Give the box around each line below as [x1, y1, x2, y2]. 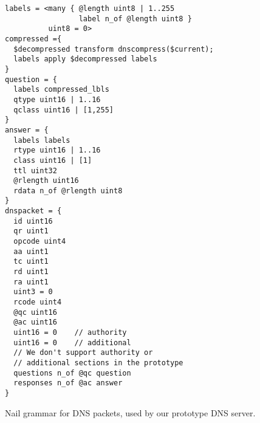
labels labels [13, 136, 70, 145]
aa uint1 [13, 247, 49, 256]
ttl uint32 [13, 166, 57, 175]
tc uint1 [13, 257, 49, 266]
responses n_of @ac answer [13, 379, 123, 388]
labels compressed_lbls [13, 85, 109, 94]
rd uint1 [13, 267, 49, 277]
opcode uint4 [13, 237, 66, 246]
